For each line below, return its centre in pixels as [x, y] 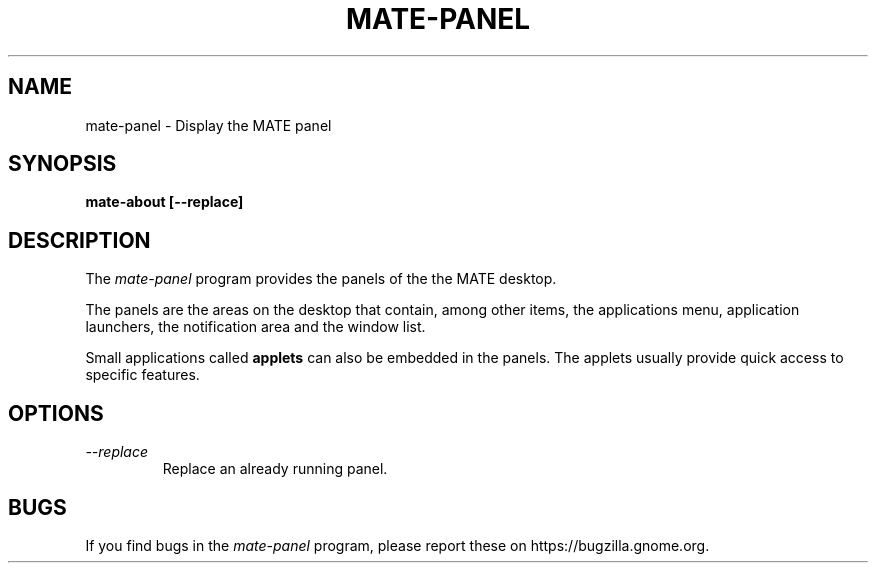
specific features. [142, 375]
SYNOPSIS [62, 164]
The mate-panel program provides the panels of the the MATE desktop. [321, 279]
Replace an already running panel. [275, 469]
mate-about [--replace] [164, 202]
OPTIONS [56, 413]
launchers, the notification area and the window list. [255, 327]
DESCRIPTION [79, 240]
